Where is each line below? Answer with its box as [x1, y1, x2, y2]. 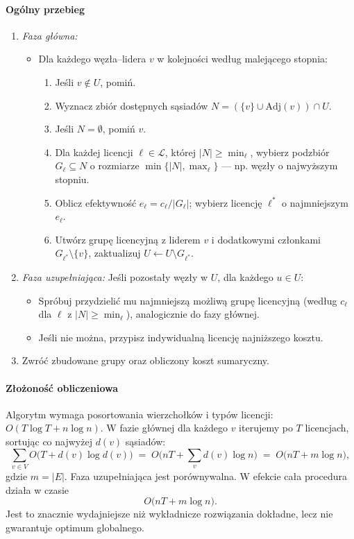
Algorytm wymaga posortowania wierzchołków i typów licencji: [6, 407, 273, 421]
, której [165, 144, 196, 159]
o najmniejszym [282, 195, 348, 209]
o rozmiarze [90, 158, 140, 173]
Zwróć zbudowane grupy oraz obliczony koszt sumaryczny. [22, 353, 269, 368]
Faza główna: [22, 28, 78, 42]
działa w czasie [6, 482, 69, 497]
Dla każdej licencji [55, 144, 133, 159]
